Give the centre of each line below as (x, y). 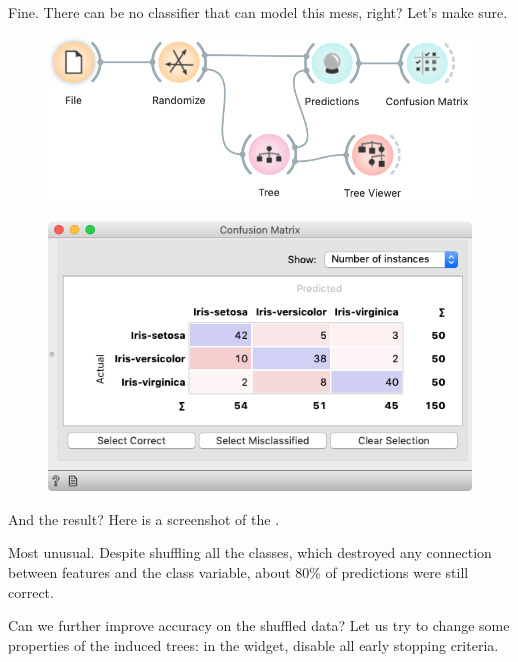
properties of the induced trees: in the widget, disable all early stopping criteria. (253, 644)
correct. (31, 591)
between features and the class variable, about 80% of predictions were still (238, 572)
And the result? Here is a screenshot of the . (144, 518)
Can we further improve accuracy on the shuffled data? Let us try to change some (259, 625)
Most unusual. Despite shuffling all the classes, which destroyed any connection (250, 552)
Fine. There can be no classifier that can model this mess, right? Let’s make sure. (258, 12)
